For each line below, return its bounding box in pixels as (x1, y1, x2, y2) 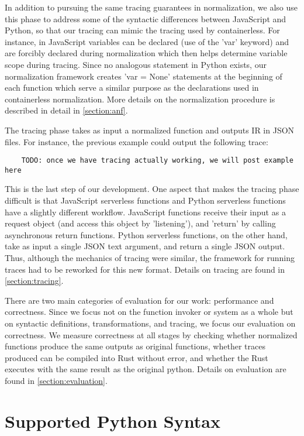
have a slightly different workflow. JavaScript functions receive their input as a (5, 205, 286, 218)
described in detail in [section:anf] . (5, 104, 128, 116)
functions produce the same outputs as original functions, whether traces (5, 340, 265, 352)
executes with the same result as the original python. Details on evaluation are (5, 363, 286, 375)
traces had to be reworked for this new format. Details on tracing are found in (5, 263, 285, 275)
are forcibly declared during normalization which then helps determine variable (5, 47, 288, 59)
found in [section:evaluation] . (5, 374, 108, 386)
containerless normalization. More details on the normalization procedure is (5, 92, 275, 105)
